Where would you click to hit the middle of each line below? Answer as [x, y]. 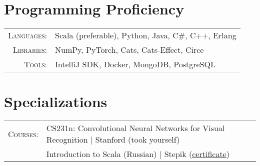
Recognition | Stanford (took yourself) [113, 140]
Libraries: [30, 50]
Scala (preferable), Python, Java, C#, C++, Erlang [146, 35]
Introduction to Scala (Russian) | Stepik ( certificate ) [138, 154]
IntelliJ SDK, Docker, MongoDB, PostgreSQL [135, 64]
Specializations [56, 101]
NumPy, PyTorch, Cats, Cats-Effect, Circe [129, 50]
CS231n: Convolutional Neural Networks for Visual [135, 128]
